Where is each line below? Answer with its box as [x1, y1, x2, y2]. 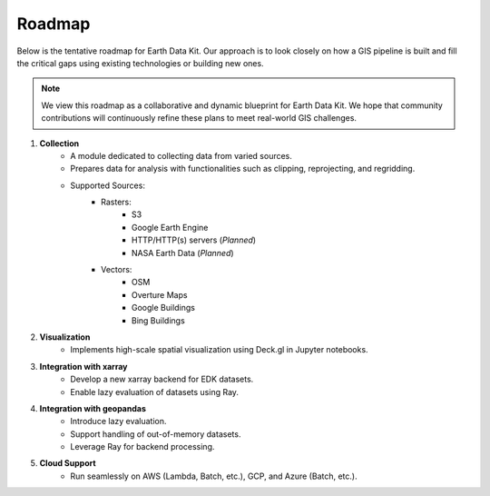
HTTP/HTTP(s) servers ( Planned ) [132, 234, 257, 245]
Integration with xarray [39, 361, 128, 372]
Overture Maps [132, 289, 188, 300]
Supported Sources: [70, 180, 145, 191]
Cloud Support [39, 458, 96, 469]
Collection [39, 137, 80, 149]
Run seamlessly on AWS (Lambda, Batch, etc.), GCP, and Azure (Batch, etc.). [70, 471, 358, 481]
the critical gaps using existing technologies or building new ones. [16, 57, 264, 68]
